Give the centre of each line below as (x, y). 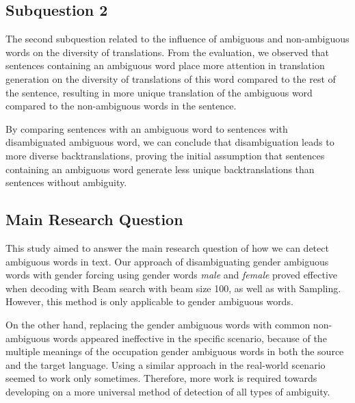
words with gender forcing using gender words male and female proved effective (171, 275)
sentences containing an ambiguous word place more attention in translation (165, 65)
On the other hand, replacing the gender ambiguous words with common (158, 324)
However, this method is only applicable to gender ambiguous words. (149, 301)
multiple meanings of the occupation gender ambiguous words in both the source (175, 351)
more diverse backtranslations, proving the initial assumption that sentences (165, 155)
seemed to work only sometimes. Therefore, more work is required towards (161, 378)
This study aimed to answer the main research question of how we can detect (167, 247)
